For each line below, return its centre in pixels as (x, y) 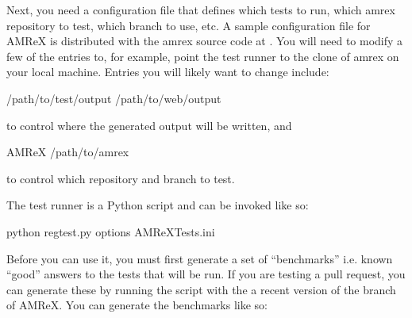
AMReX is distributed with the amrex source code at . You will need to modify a (205, 41)
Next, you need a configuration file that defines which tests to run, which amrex (201, 10)
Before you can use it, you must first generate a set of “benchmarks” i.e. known (200, 258)
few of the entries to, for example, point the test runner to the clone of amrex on (203, 56)
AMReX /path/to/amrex (68, 152)
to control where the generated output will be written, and (149, 125)
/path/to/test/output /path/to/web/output (114, 98)
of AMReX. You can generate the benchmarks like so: (137, 305)
